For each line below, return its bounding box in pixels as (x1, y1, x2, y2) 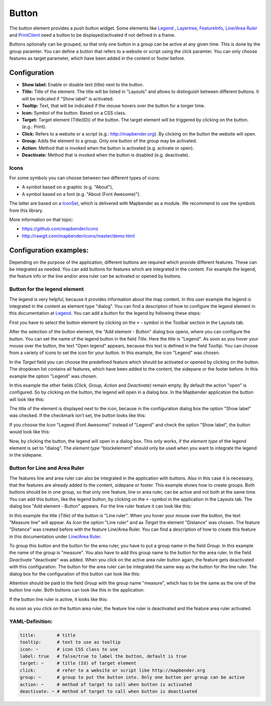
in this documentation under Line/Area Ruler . (9, 533, 102, 539)
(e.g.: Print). (22, 124, 47, 130)
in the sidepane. (9, 452, 43, 458)
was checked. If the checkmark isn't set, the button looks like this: (9, 412, 146, 419)
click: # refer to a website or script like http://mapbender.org (20, 667, 205, 673)
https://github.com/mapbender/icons (22, 226, 98, 232)
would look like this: (9, 429, 50, 435)
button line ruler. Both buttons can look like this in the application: (9, 587, 145, 593)
